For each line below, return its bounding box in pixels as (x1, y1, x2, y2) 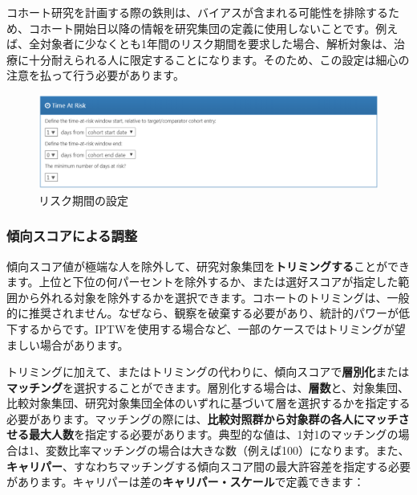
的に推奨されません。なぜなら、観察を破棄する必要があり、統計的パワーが (6, 305, 399, 321)
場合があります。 (39, 336, 129, 353)
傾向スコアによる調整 (6, 226, 138, 246)
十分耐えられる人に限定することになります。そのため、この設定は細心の (28, 51, 410, 67)
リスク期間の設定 (38, 191, 128, 208)
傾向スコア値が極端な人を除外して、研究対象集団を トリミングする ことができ (6, 257, 410, 274)
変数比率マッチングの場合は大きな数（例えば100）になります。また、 (45, 442, 410, 459)
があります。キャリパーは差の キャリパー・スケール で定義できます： (6, 473, 365, 490)
